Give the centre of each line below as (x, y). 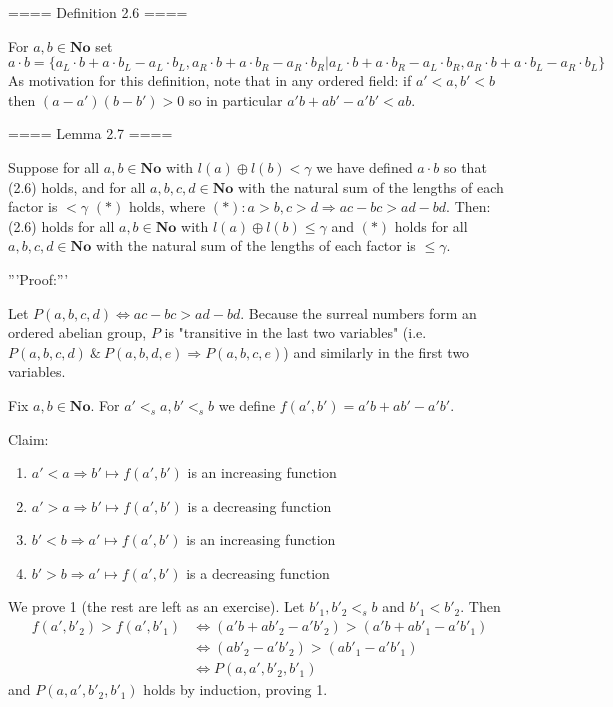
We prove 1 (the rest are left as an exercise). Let (156, 606)
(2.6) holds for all (61, 225)
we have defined (364, 166)
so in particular (235, 99)
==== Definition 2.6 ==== (98, 12)
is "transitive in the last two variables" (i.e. (295, 332)
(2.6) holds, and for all (77, 186)
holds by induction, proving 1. (235, 689)
